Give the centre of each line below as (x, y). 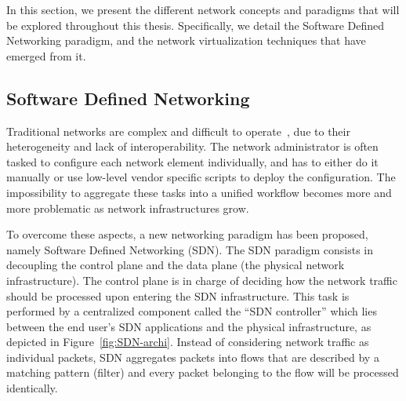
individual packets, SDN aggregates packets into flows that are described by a (193, 357)
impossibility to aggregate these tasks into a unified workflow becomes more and (199, 192)
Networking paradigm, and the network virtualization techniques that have (186, 40)
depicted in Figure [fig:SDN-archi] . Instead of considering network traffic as (188, 342)
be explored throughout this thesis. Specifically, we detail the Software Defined (196, 25)
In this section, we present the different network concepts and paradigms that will (203, 9)
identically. (32, 388)
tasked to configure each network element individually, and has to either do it (192, 161)
